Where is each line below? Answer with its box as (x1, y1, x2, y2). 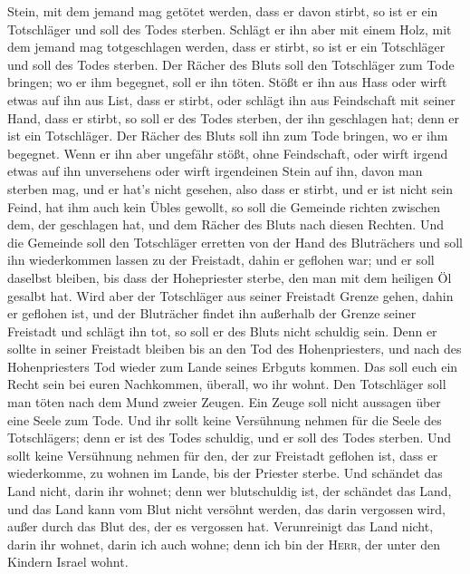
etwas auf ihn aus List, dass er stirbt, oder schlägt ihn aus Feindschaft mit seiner (7, 90, 456, 109)
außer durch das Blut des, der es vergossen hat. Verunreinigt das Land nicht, (7, 517, 434, 536)
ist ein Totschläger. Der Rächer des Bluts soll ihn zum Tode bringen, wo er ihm (7, 126, 448, 145)
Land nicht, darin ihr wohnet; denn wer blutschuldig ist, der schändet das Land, (7, 482, 452, 501)
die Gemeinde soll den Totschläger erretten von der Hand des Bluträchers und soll (7, 232, 463, 251)
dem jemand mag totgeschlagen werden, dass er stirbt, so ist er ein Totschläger (7, 37, 446, 56)
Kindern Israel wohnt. (7, 552, 129, 571)
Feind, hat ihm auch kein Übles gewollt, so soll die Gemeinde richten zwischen (7, 197, 441, 216)
